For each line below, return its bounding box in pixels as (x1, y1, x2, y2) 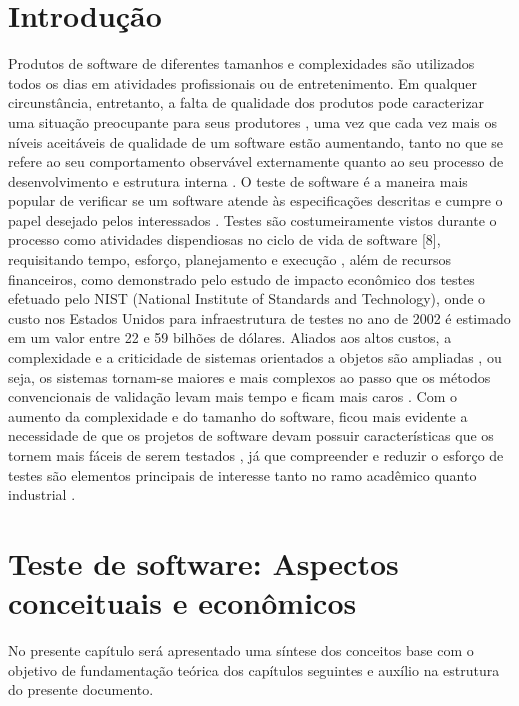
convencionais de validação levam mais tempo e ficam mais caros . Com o (8, 386, 458, 407)
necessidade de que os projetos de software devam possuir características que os (8, 425, 494, 446)
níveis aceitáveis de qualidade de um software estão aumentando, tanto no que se (8, 131, 504, 152)
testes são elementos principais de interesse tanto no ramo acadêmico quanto (8, 464, 477, 485)
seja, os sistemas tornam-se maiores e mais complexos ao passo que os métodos (8, 366, 491, 387)
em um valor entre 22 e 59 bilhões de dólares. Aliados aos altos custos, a (8, 327, 452, 348)
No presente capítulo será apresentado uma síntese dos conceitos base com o (8, 640, 474, 661)
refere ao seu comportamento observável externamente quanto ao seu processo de (8, 151, 504, 172)
